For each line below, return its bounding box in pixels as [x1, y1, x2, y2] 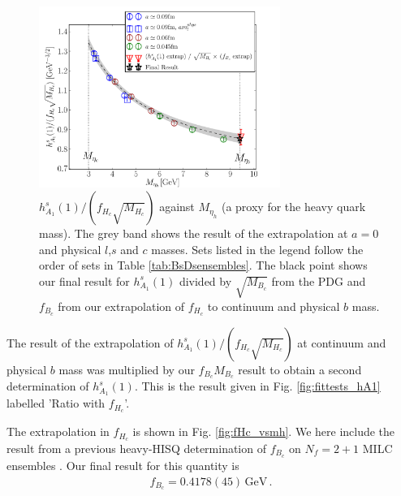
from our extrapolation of [58, 297, 185, 314]
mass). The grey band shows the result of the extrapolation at [39, 225, 348, 242]
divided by [179, 272, 232, 289]
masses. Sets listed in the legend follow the [151, 240, 364, 257]
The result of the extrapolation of [6, 334, 174, 351]
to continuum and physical [207, 297, 340, 314]
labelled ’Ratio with [6, 395, 106, 412]
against [159, 198, 195, 215]
